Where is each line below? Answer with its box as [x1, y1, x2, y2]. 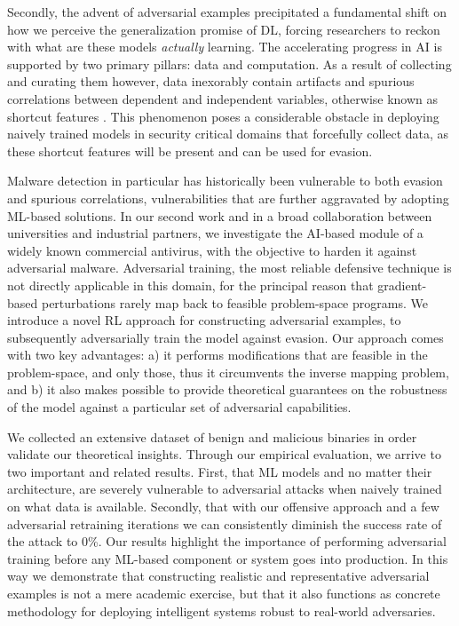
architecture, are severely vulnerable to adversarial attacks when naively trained [7, 479, 442, 498]
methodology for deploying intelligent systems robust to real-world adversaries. [7, 601, 436, 620]
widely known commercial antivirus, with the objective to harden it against [7, 241, 417, 259]
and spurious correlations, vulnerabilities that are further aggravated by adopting [7, 188, 449, 207]
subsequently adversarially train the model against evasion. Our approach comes [7, 328, 444, 346]
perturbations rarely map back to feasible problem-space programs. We [41, 293, 428, 312]
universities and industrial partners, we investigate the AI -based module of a [7, 224, 423, 242]
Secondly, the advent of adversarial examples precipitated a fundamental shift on [7, 3, 447, 20]
